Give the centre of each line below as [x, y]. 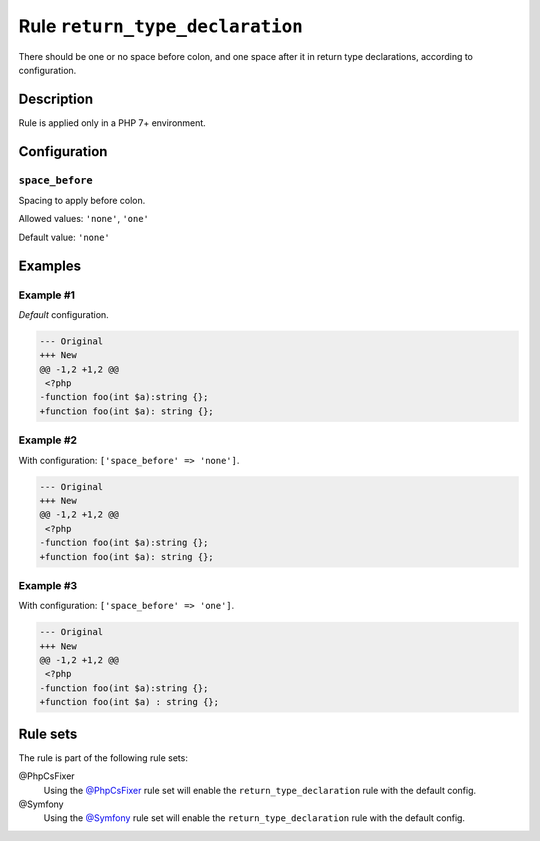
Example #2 [48, 440]
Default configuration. [63, 314]
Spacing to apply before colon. [82, 200]
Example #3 [48, 585]
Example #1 [46, 295]
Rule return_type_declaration [161, 26]
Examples [50, 265]
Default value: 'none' [64, 237]
